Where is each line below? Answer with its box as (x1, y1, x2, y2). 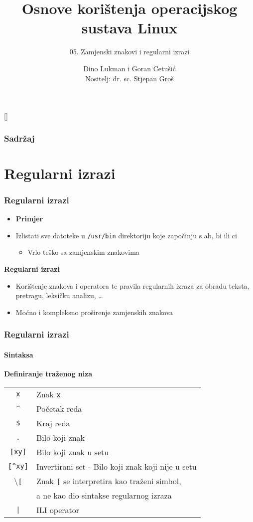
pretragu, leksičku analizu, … (15, 290, 103, 301)
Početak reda (36, 402, 82, 414)
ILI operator (36, 504, 80, 516)
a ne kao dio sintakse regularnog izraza (36, 489, 172, 501)
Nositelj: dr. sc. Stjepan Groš (85, 73, 174, 83)
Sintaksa (4, 349, 33, 359)
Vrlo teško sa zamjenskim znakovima (27, 247, 139, 257)
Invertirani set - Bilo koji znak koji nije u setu (36, 460, 197, 472)
